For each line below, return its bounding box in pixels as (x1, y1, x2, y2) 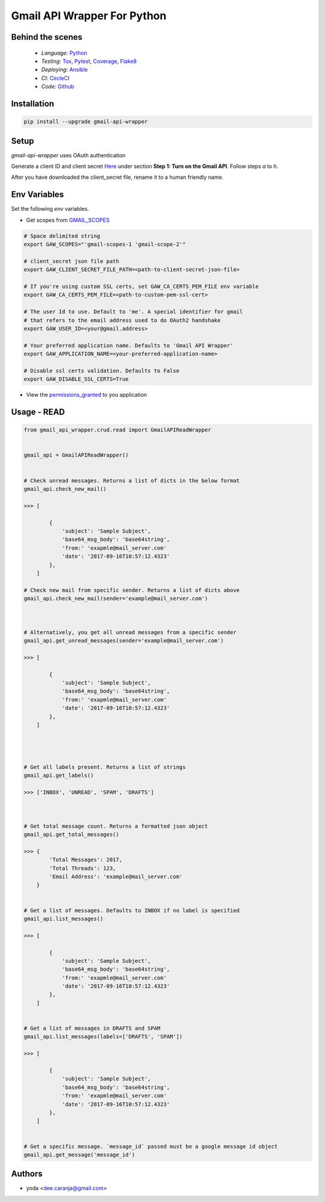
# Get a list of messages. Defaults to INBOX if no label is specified (23, 907, 240, 914)
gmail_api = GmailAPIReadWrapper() (23, 452, 129, 459)
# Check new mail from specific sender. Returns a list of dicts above (23, 587, 240, 593)
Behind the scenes (11, 32, 82, 42)
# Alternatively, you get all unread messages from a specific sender (23, 629, 237, 635)
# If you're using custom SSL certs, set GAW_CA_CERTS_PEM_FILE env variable (23, 283, 259, 290)
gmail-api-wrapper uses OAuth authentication (11, 151, 126, 159)
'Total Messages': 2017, (49, 856, 123, 864)
